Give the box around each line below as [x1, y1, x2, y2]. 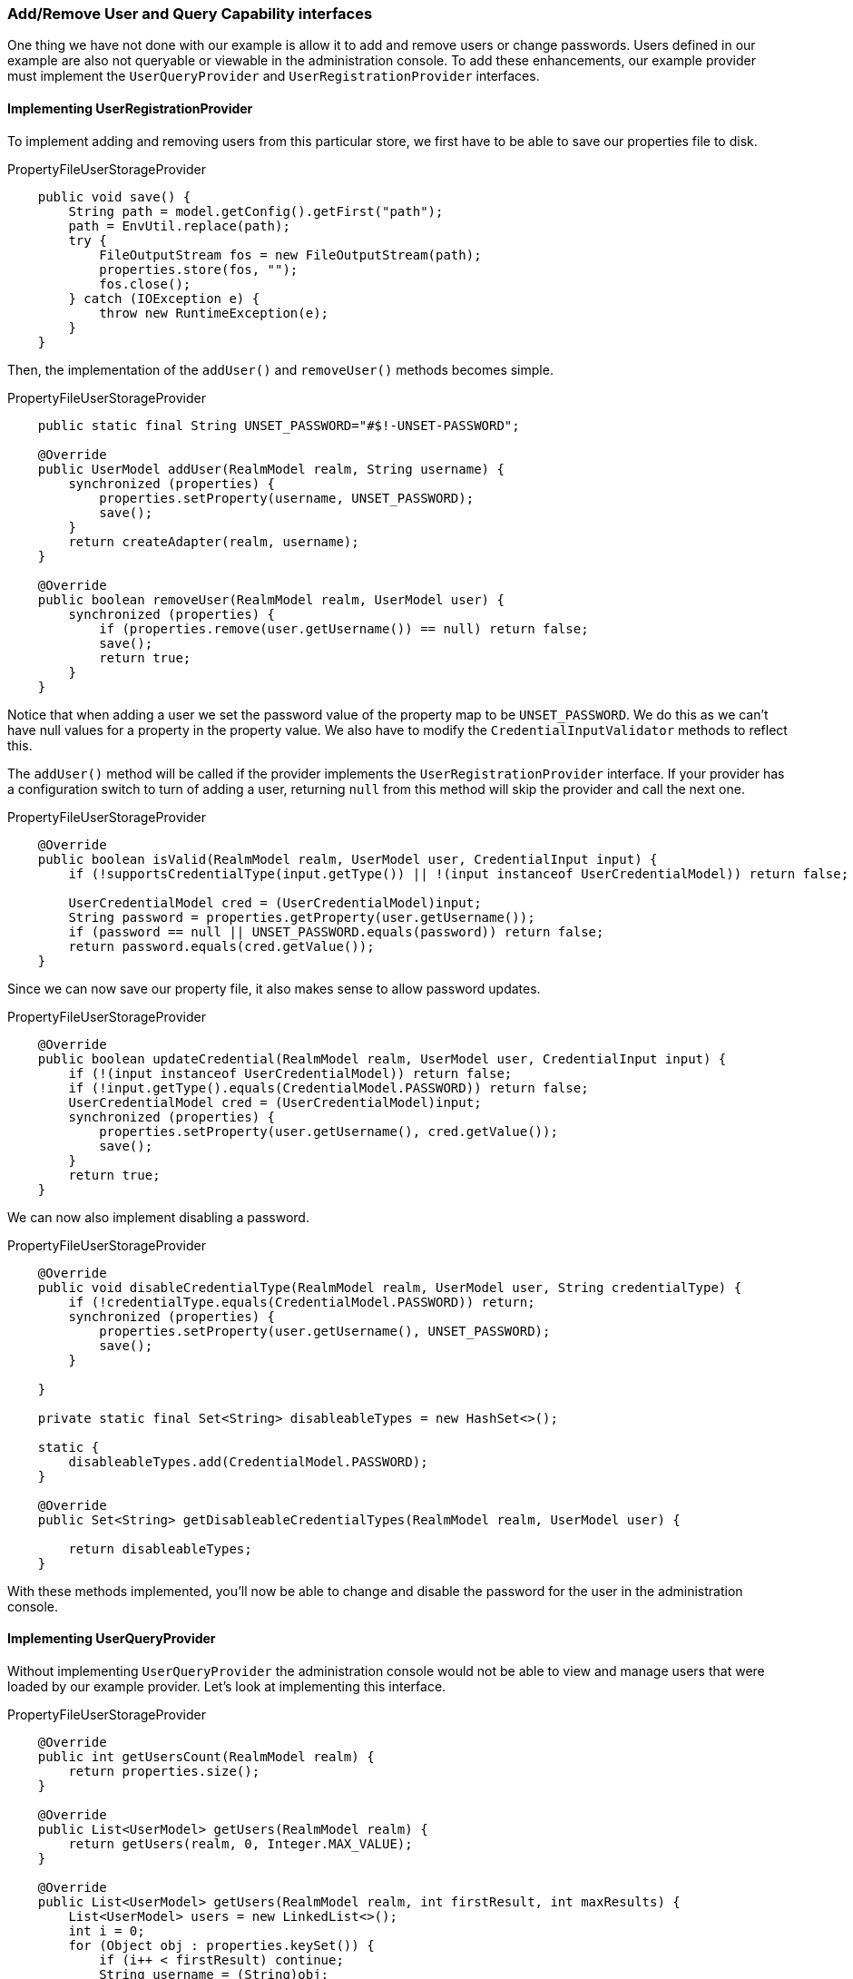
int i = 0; [68, 1923, 145, 1938]
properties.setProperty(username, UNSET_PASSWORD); [99, 490, 475, 505]
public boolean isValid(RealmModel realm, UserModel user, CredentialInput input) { [37, 851, 658, 867]
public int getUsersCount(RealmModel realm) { [37, 1749, 375, 1764]
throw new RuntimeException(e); [99, 305, 329, 320]
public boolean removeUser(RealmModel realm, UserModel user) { [37, 592, 505, 607]
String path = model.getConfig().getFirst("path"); [68, 203, 444, 219]
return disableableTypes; [68, 1541, 252, 1556]
